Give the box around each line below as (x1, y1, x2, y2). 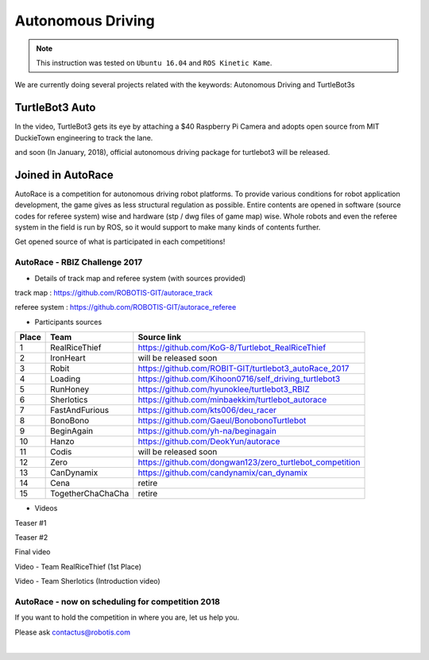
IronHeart (50, 353, 87, 364)
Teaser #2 (14, 532, 48, 542)
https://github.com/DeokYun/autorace (137, 436, 280, 447)
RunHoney (50, 384, 90, 395)
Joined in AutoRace (14, 168, 114, 182)
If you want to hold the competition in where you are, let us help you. (14, 612, 240, 623)
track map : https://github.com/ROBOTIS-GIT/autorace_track (14, 288, 213, 298)
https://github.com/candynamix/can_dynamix (137, 467, 308, 478)
